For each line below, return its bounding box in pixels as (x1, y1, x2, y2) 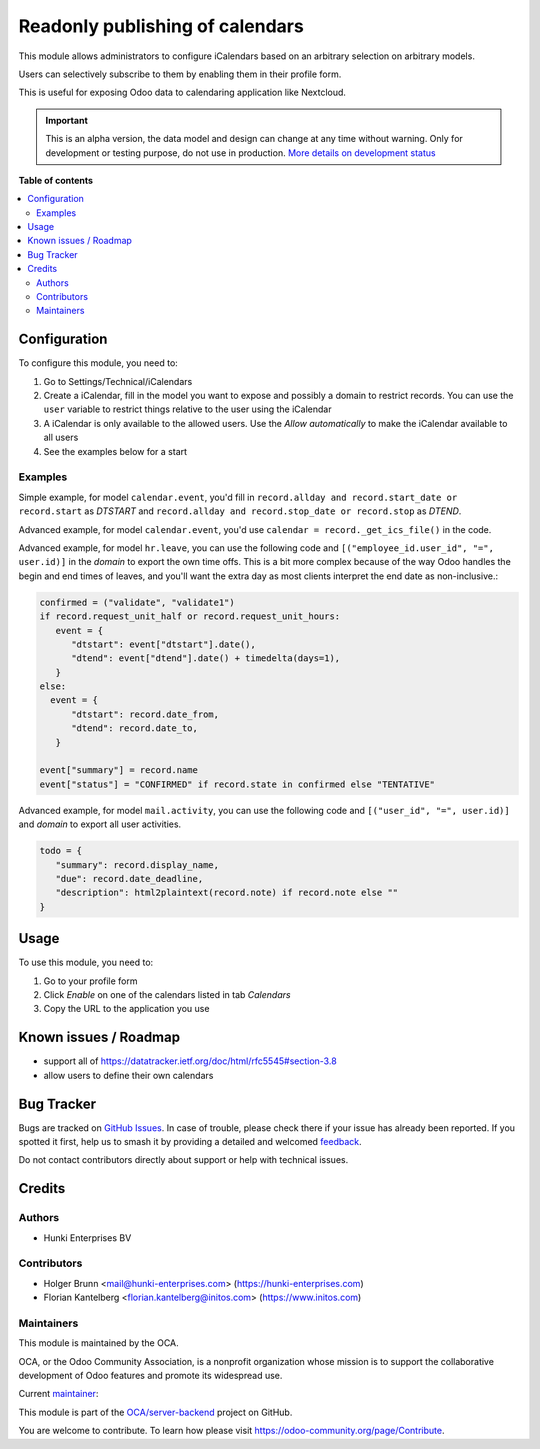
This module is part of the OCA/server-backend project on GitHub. (18, 1406, 293, 1418)
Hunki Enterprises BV (43, 1231, 132, 1244)
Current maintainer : (18, 1388, 99, 1400)
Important (45, 114, 89, 126)
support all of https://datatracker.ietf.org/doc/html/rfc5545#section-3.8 (43, 1055, 337, 1067)
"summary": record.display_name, (55, 859, 220, 870)
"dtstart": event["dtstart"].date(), (71, 638, 257, 650)
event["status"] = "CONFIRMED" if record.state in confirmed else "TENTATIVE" (39, 778, 435, 790)
